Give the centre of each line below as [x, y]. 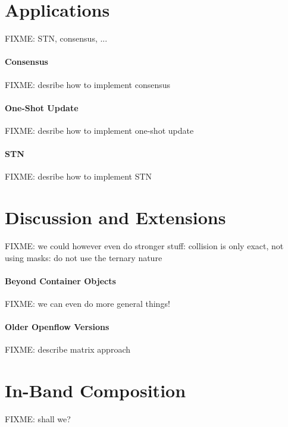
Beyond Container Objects [60, 280]
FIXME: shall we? [38, 419]
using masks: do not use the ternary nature [84, 257]
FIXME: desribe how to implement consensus [87, 84]
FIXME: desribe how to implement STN [79, 176]
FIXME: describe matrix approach [68, 349]
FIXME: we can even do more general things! [87, 303]
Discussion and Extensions [115, 217]
